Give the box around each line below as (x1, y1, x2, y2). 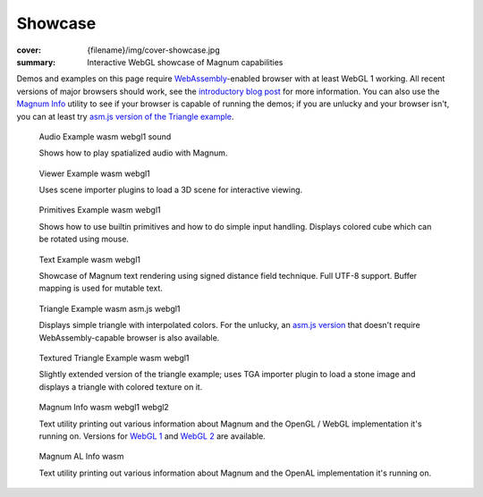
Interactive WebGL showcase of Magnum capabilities (87, 56, 284, 67)
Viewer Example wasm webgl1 (38, 168, 151, 179)
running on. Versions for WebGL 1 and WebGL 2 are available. (38, 430, 266, 442)
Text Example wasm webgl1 (38, 254, 141, 265)
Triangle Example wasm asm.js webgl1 (38, 303, 181, 314)
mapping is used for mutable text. (38, 282, 163, 294)
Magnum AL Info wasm (38, 451, 124, 462)
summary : (16, 56, 56, 67)
